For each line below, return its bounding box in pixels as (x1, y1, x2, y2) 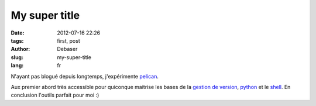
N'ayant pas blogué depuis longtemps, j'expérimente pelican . (11, 73, 159, 80)
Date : (11, 29, 25, 36)
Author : (11, 46, 30, 53)
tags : (11, 37, 24, 44)
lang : (11, 62, 24, 69)
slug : (11, 53, 23, 61)
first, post (57, 37, 80, 44)
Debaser (57, 46, 78, 53)
